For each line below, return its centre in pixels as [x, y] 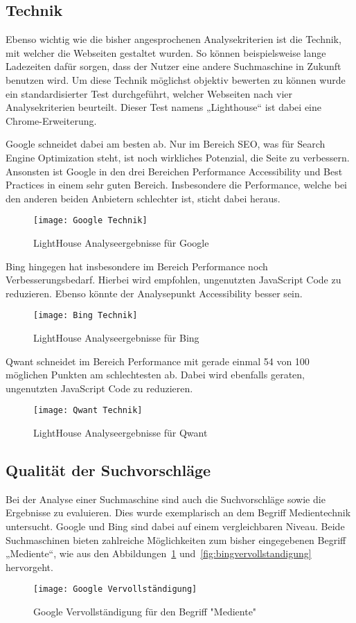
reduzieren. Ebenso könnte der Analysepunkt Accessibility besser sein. [154, 293]
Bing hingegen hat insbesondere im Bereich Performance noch [137, 266]
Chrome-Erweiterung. [51, 120]
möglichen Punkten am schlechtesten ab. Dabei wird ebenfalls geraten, [155, 375]
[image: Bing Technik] [86, 316]
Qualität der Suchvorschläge [108, 470]
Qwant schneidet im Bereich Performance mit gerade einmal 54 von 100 [158, 361]
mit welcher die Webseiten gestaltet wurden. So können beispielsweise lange [166, 52]
